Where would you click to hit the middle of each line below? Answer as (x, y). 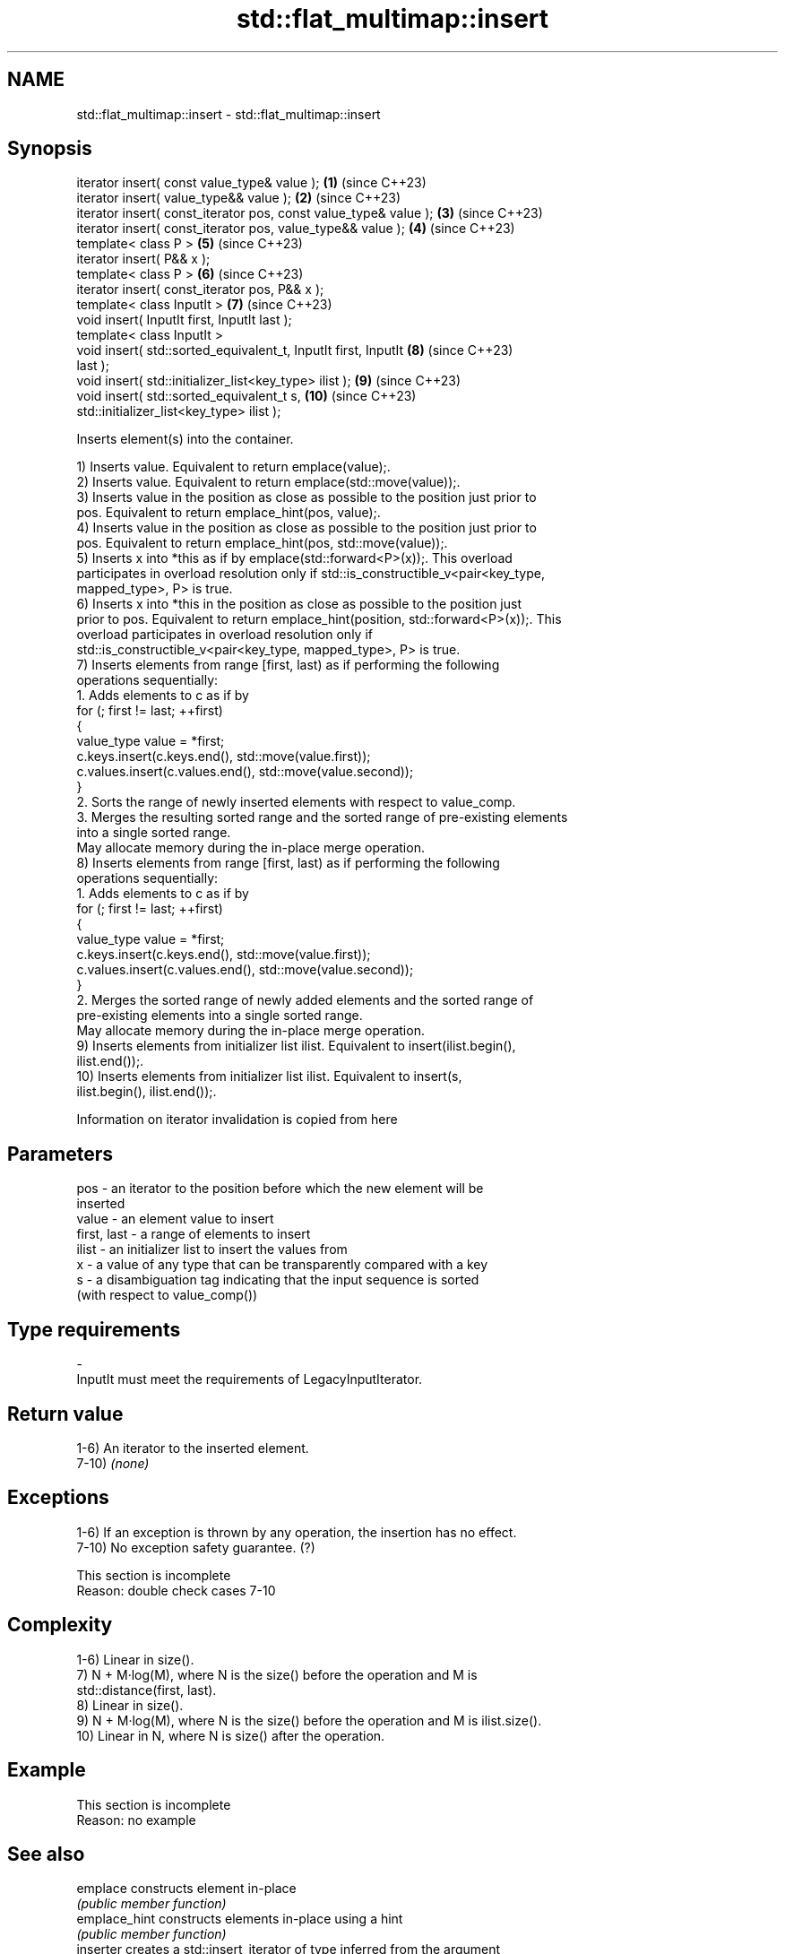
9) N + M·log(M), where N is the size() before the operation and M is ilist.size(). (309, 1720)
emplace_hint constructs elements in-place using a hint (240, 1919)
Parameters (60, 1154)
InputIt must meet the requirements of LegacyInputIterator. (250, 1379)
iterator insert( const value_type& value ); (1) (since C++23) (251, 183)
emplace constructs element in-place (186, 1889)
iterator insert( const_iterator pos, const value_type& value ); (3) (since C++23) (310, 213)
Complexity (60, 1625)
